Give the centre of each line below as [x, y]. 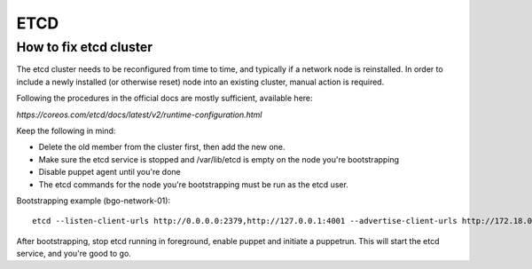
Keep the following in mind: [66, 131]
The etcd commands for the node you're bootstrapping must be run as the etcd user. [194, 184]
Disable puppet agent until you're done [110, 172]
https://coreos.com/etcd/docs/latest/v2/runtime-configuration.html [139, 115]
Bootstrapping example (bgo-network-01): [94, 201]
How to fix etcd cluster [85, 47]
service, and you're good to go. [74, 254]
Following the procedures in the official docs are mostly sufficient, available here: [165, 99]
